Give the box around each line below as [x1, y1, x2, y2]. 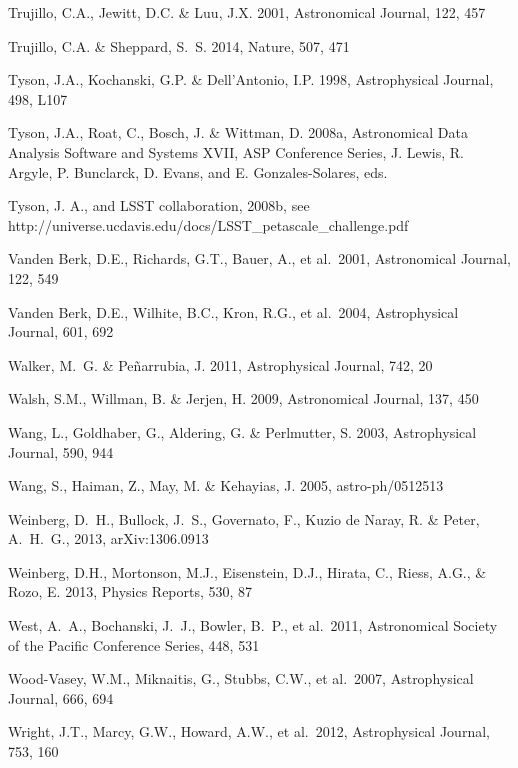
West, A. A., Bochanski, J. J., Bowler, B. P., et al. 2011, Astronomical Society [8, 615, 498, 636]
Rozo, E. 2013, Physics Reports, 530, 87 [8, 581, 253, 602]
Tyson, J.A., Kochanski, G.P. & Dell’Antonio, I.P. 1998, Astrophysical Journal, [8, 69, 494, 90]
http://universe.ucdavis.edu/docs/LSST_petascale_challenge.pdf [8, 214, 409, 235]
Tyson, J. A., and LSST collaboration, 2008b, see [8, 195, 310, 216]
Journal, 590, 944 [8, 441, 114, 462]
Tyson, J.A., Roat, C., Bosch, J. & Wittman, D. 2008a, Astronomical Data [8, 122, 468, 143]
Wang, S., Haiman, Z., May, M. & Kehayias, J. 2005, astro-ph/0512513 [8, 475, 444, 496]
